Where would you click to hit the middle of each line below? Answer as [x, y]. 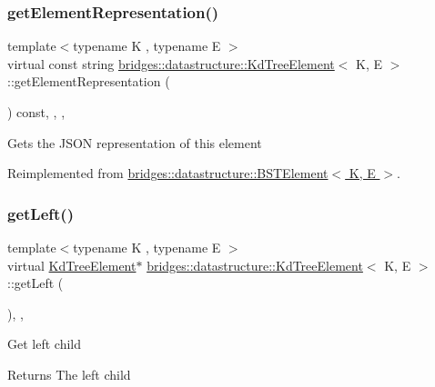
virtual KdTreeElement [72, 265]
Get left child [44, 344]
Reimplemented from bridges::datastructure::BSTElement [168, 173]
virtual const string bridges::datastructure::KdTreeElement [171, 63]
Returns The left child [69, 374]
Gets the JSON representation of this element [135, 142]
